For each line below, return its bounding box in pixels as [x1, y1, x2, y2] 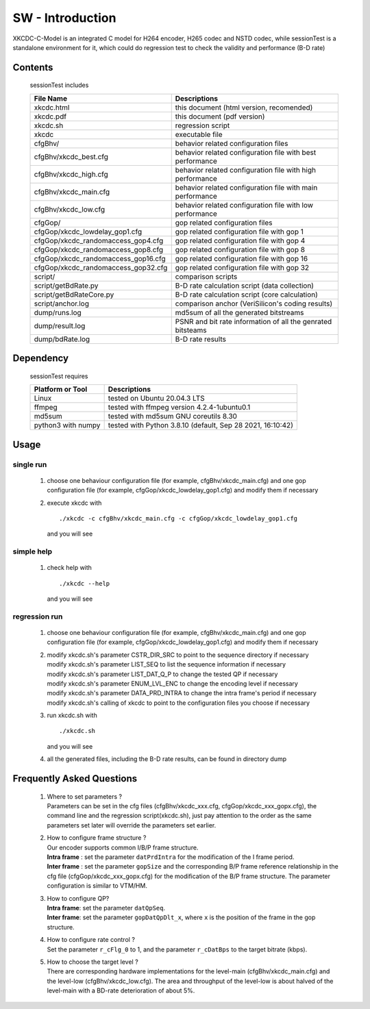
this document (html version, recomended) [175, 103, 313, 112]
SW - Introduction [12, 10, 116, 25]
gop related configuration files [175, 218, 273, 227]
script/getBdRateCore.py [34, 290, 114, 299]
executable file [175, 129, 223, 139]
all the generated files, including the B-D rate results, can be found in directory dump [47, 755, 287, 763]
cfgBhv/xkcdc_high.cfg [34, 169, 109, 179]
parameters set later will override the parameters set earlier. [47, 821, 217, 829]
